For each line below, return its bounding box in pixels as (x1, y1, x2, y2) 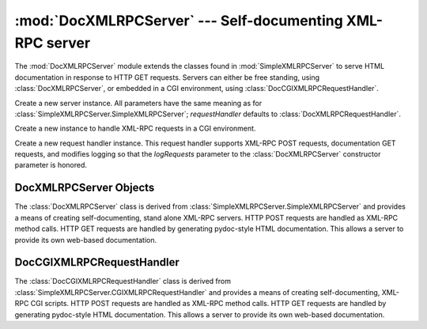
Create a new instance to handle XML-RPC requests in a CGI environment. (14, 123, 256, 134)
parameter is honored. (14, 161, 87, 170)
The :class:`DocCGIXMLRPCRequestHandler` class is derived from (14, 277, 231, 286)
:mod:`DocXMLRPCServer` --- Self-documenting (14, 12, 343, 29)
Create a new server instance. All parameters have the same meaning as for (14, 98, 263, 108)
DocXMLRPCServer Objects (14, 181, 155, 195)
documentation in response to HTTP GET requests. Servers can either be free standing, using (14, 72, 320, 82)
